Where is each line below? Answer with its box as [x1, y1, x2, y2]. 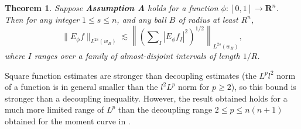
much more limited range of [5, 103, 104, 116]
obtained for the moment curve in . [5, 115, 131, 127]
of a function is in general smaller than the [5, 81, 158, 93]
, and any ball [117, 13, 166, 25]
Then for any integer [5, 13, 80, 25]
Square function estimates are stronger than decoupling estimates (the [5, 69, 256, 81]
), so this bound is [231, 81, 296, 93]
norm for [178, 81, 210, 93]
